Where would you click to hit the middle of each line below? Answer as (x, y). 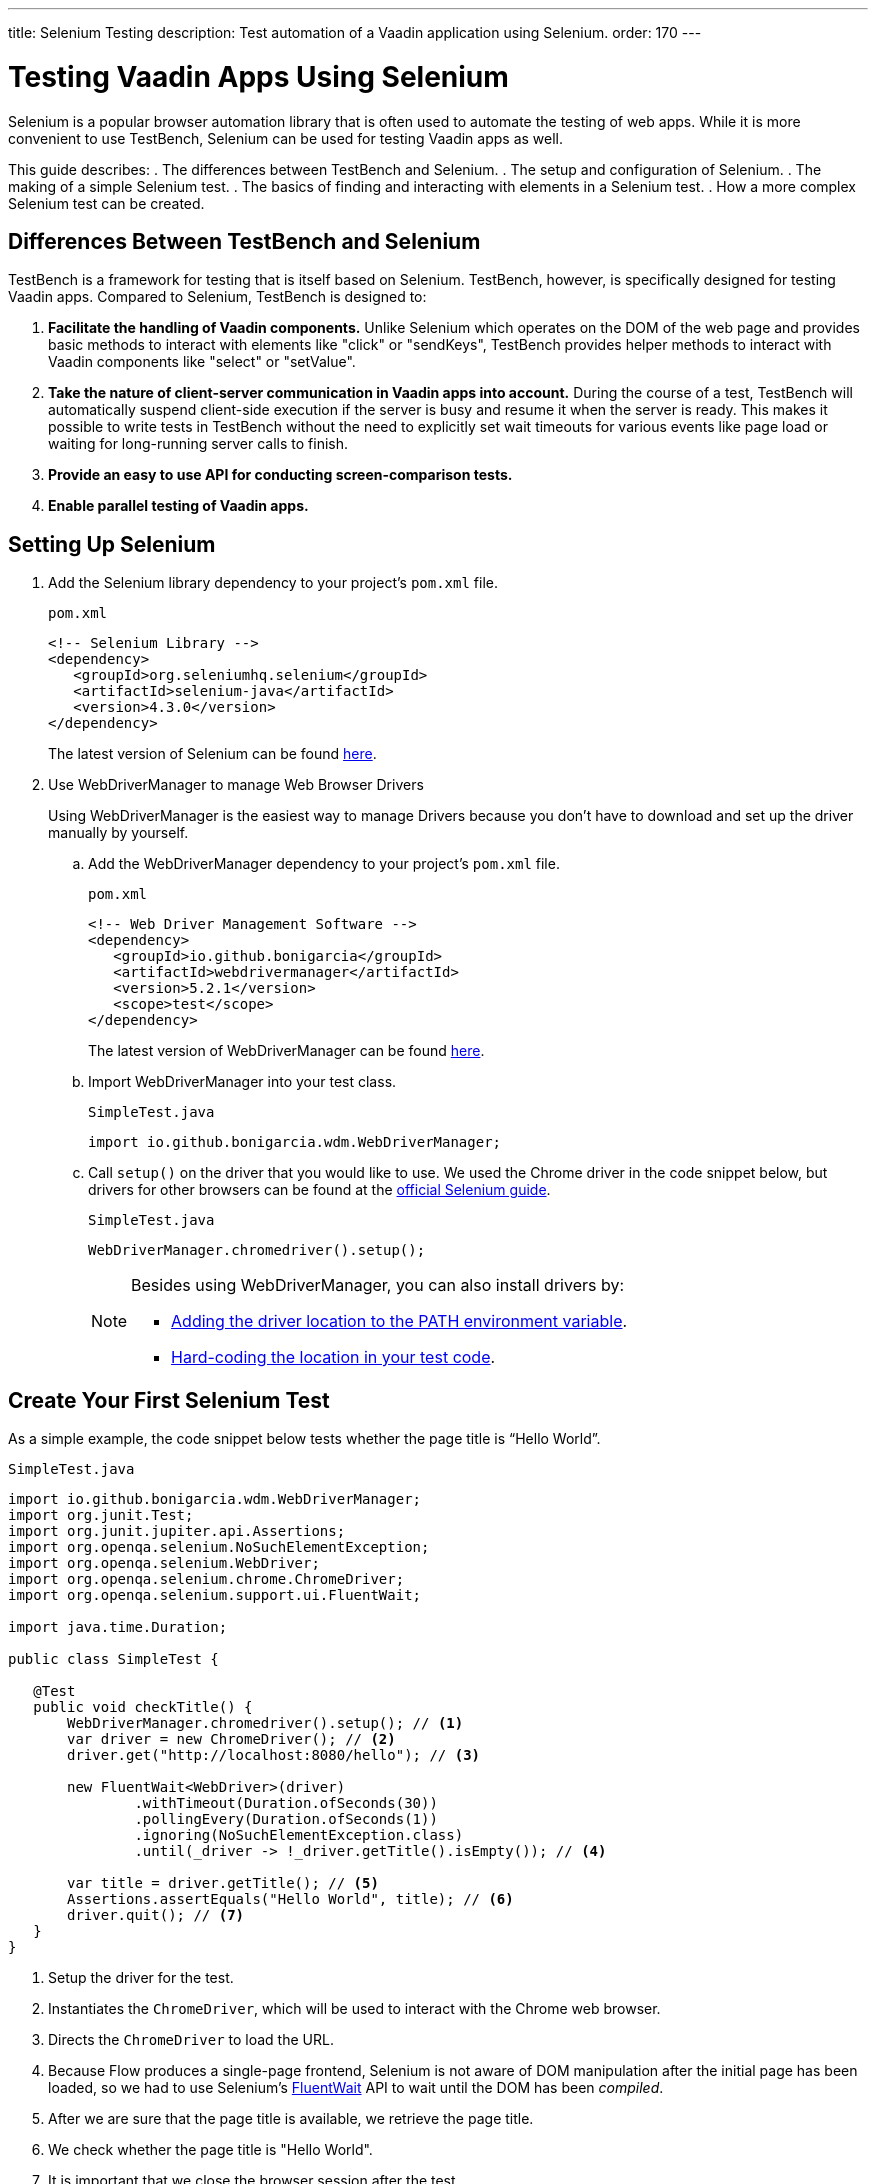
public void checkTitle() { (143, 1707)
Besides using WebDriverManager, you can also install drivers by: (378, 1285)
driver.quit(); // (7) (156, 1915)
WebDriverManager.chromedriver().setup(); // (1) (265, 1723)
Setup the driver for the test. (141, 1978)
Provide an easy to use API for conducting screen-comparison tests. (280, 475)
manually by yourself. (118, 833)
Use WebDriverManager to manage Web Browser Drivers (236, 785)
